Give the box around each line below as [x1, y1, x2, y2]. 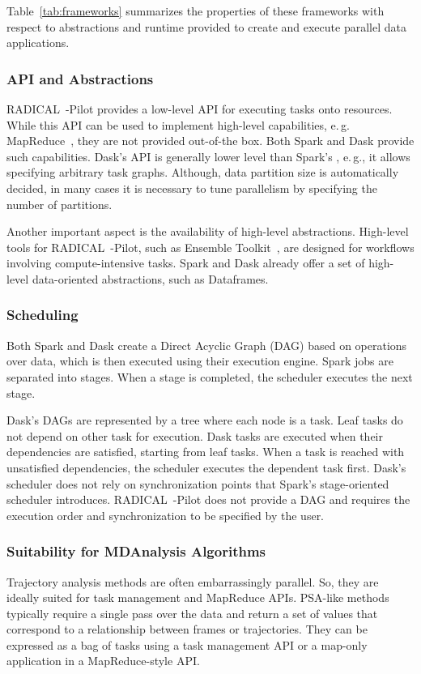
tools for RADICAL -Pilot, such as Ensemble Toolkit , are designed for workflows [6, 238, 415, 255]
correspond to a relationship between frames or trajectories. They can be [6, 621, 368, 638]
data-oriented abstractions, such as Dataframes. [32, 270, 269, 287]
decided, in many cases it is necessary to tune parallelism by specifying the [6, 179, 377, 196]
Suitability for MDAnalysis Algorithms [6, 541, 266, 561]
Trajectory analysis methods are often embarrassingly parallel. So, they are [6, 573, 379, 590]
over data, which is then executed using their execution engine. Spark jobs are [6, 352, 393, 369]
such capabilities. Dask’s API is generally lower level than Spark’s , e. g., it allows [6, 147, 410, 164]
